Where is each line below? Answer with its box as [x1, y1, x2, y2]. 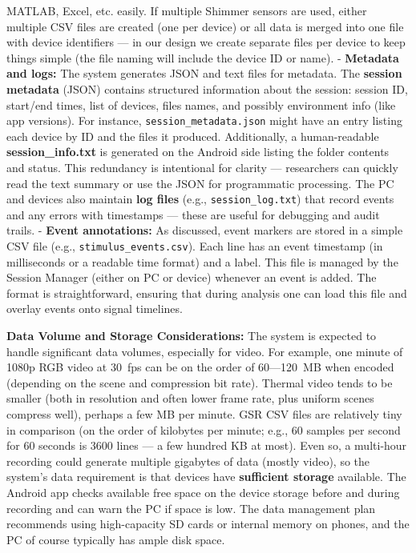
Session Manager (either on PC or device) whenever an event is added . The [6, 269, 377, 286]
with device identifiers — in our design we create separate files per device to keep [6, 34, 406, 50]
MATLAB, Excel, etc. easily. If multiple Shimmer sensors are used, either [6, 2, 367, 18]
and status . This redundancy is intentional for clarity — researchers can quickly [6, 159, 398, 175]
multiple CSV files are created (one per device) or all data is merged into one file [6, 18, 404, 34]
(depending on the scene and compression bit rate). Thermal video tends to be [6, 374, 393, 391]
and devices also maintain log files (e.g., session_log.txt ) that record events [6, 190, 394, 207]
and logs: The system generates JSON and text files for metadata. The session [6, 65, 402, 82]
